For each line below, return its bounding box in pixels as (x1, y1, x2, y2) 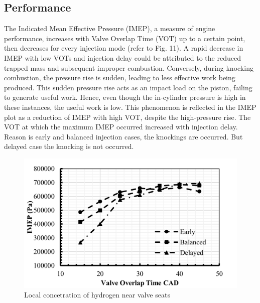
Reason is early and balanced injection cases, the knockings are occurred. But (4, 131, 243, 141)
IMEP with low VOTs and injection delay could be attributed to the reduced (4, 52, 241, 63)
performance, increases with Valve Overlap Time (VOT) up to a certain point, (4, 33, 245, 43)
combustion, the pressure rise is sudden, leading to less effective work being (4, 72, 235, 83)
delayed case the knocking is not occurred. (4, 141, 134, 151)
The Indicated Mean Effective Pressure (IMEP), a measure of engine (4, 23, 215, 34)
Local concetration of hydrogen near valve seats (24, 289, 170, 300)
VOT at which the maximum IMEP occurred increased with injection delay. (4, 121, 238, 132)
